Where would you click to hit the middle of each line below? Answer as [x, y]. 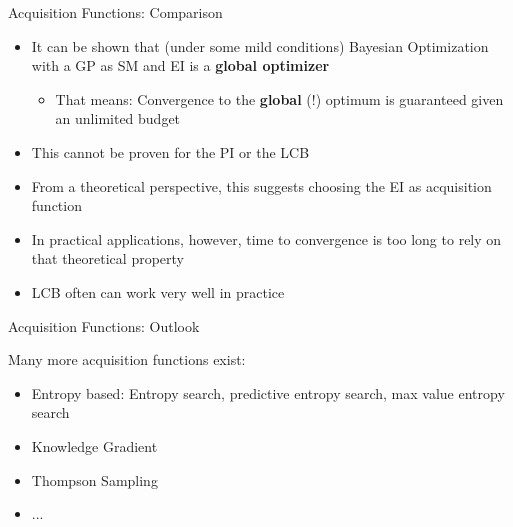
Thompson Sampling [94, 479]
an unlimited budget [118, 118]
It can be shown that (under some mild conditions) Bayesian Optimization [260, 45]
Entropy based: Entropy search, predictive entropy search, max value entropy [268, 392]
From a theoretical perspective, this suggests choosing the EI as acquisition [261, 185]
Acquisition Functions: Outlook [104, 325]
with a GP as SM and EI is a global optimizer [180, 65]
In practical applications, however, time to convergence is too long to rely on [266, 238]
